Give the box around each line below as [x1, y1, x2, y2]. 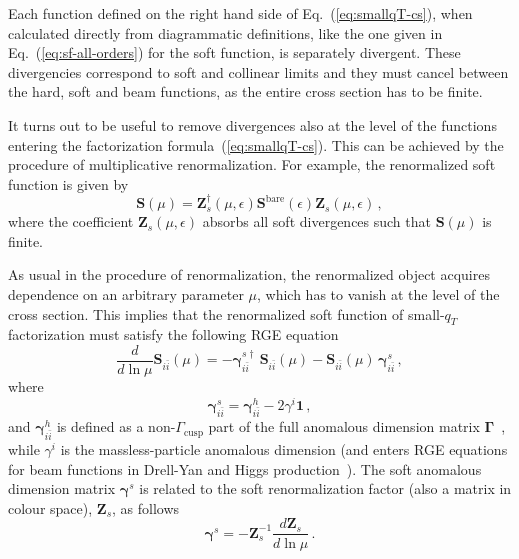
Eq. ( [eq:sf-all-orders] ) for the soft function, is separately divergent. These [8, 42, 461, 63]
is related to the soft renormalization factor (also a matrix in [139, 478, 512, 499]
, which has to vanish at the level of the [257, 283, 500, 304]
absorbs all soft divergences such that [202, 211, 431, 232]
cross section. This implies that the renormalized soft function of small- [8, 303, 445, 324]
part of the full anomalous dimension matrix [208, 416, 480, 437]
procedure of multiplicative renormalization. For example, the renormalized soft [8, 154, 496, 175]
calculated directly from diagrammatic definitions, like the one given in [8, 22, 443, 43]
